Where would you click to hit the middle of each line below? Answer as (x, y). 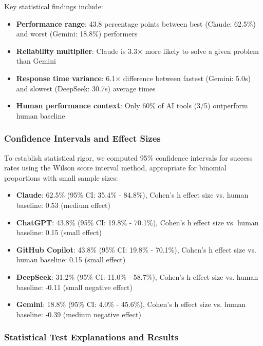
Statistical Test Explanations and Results (91, 337)
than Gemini (36, 61)
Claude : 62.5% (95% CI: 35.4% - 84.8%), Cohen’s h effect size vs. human (132, 195)
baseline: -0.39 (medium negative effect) (79, 314)
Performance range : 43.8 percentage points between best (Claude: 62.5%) (136, 23)
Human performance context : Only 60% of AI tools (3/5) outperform (132, 105)
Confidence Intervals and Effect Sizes (82, 138)
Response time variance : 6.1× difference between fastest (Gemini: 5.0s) (133, 78)
